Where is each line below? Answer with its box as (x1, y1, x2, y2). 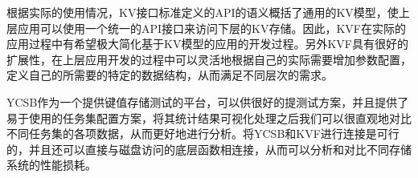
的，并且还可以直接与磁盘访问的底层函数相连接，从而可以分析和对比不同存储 (6, 140, 412, 157)
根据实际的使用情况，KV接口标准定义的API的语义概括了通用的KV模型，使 (6, 4, 399, 20)
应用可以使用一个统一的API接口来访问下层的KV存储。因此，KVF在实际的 (17, 19, 407, 36)
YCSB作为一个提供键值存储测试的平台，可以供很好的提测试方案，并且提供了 (6, 93, 409, 110)
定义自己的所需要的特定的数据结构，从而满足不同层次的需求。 (6, 67, 333, 83)
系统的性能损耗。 (6, 156, 96, 173)
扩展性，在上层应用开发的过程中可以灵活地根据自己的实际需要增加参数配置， (6, 51, 412, 67)
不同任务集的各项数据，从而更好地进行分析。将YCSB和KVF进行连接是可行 (6, 125, 400, 142)
